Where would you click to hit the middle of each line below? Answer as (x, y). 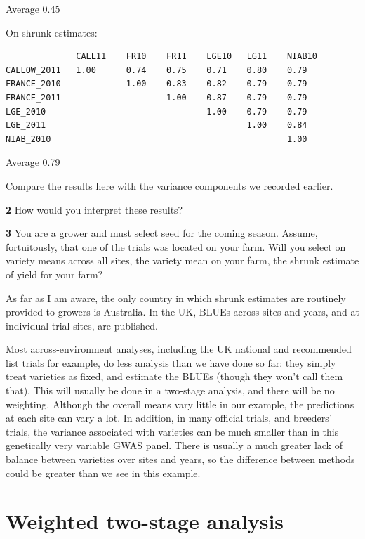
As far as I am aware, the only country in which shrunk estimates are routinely (176, 298)
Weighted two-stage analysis (145, 521)
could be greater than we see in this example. (103, 473)
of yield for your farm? (54, 274)
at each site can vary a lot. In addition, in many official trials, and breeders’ (169, 418)
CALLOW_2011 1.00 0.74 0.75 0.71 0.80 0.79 (157, 70)
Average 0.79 (33, 162)
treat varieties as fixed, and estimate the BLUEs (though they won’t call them (174, 376)
